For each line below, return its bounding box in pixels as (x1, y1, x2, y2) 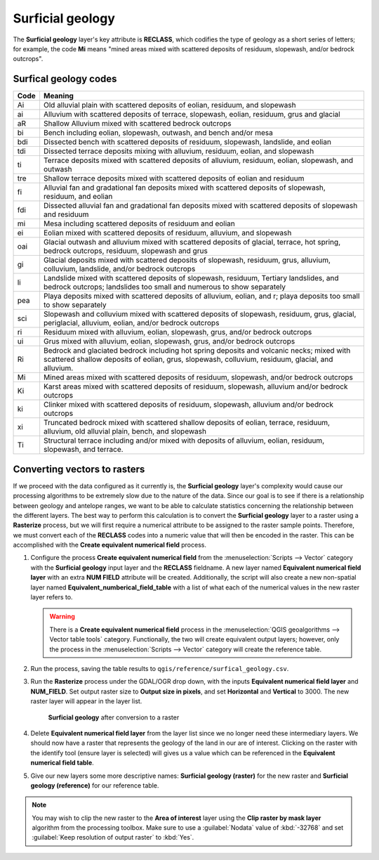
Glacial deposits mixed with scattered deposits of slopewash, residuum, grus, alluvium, (43, 255, 331, 265)
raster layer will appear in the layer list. (30, 697, 142, 705)
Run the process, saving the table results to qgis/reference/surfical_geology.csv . (30, 665, 289, 672)
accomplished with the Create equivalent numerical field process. (13, 541, 207, 549)
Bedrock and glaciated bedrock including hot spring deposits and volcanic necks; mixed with (43, 346, 351, 356)
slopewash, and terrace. (43, 445, 124, 455)
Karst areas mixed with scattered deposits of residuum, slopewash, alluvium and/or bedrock (43, 382, 348, 391)
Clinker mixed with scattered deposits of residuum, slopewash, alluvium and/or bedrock (43, 400, 333, 410)
